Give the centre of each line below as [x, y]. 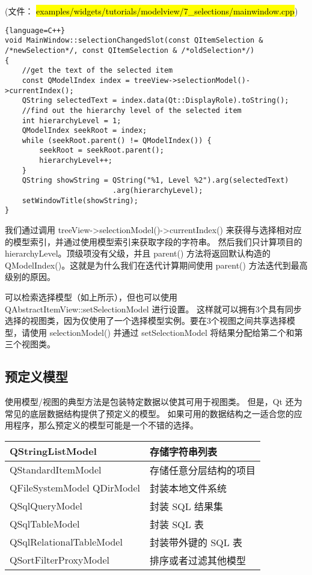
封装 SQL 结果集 [187, 506]
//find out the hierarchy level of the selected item [132, 110]
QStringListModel [53, 451]
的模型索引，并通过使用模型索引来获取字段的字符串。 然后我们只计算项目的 [154, 241]
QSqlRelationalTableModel [66, 542]
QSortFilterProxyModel [60, 560]
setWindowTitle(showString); [80, 200]
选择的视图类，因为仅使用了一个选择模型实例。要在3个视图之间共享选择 [146, 321]
